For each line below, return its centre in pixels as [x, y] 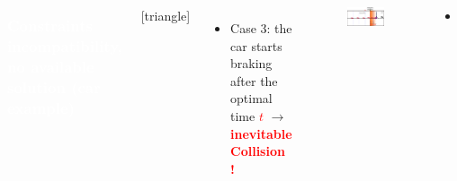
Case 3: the [261, 28]
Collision [258, 151]
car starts [256, 45]
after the [254, 80]
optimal [251, 98]
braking [251, 63]
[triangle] [166, 15]
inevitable [261, 133]
